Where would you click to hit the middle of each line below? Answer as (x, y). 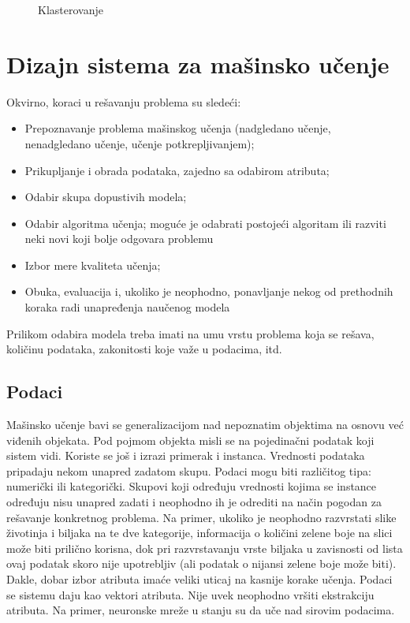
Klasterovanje (71, 9)
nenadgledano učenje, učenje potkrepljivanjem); (140, 143)
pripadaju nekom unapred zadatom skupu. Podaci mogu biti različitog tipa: (189, 470)
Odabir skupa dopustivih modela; (106, 197)
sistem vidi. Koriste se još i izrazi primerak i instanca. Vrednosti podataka (186, 455)
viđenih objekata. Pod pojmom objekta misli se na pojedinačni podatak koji (190, 440)
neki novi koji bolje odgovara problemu (119, 239)
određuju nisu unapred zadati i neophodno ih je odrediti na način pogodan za (194, 502)
